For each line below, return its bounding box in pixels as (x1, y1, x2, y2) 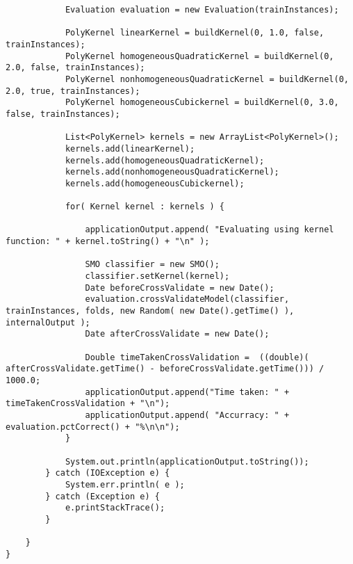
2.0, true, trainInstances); (6, 86, 140, 96)
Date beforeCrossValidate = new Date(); (85, 282, 274, 293)
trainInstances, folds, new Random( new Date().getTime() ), (6, 306, 295, 316)
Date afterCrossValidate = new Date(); (85, 329, 270, 339)
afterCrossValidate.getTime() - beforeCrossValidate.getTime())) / (6, 364, 325, 374)
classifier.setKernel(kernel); (85, 271, 230, 282)
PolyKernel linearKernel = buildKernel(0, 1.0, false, (65, 28, 325, 38)
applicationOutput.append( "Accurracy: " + (85, 410, 290, 420)
